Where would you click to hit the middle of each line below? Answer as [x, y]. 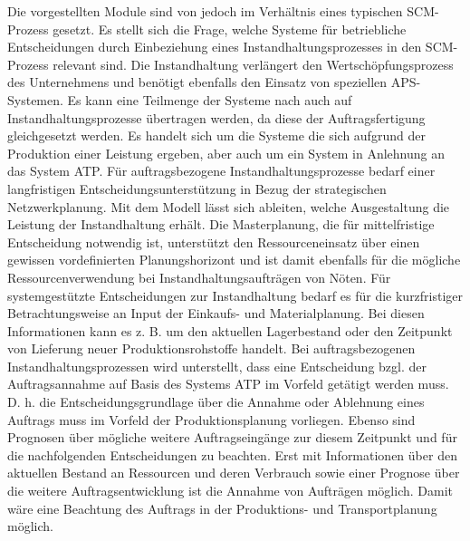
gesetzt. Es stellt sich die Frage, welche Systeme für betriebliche [230, 29]
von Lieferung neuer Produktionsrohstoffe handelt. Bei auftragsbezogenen [211, 348]
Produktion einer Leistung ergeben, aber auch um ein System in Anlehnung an [226, 153]
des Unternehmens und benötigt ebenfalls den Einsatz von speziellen [197, 82]
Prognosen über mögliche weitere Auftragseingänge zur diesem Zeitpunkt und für [232, 437]
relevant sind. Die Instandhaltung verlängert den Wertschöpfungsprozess [253, 64]
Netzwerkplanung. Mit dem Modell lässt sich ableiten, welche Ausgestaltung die [229, 206]
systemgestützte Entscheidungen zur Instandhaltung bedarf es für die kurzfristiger [235, 295]
